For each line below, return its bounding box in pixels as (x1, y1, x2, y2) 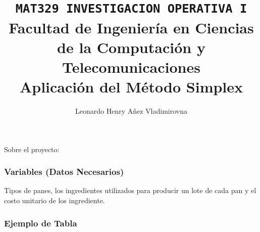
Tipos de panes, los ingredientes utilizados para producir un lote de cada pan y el (4, 185, 256, 196)
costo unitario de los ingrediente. (4, 195, 105, 205)
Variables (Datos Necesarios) (4, 165, 124, 178)
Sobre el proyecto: (4, 144, 60, 154)
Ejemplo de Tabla (4, 216, 77, 229)
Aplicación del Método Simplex (19, 76, 243, 97)
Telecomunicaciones (62, 56, 200, 77)
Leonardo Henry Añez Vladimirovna (75, 106, 187, 116)
